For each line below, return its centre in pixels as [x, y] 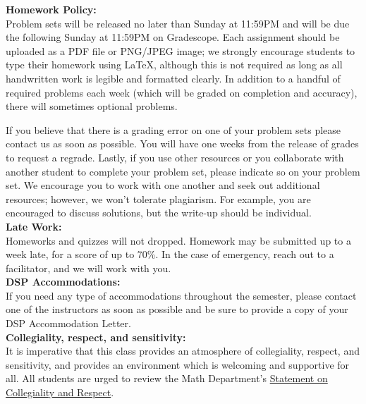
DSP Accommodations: [63, 282]
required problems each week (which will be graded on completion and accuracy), [182, 92]
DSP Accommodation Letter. [68, 323]
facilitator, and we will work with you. [89, 268]
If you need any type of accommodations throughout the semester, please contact [181, 295]
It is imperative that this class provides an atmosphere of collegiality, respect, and [183, 351]
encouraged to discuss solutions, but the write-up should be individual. [159, 213]
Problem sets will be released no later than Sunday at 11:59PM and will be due [178, 23]
